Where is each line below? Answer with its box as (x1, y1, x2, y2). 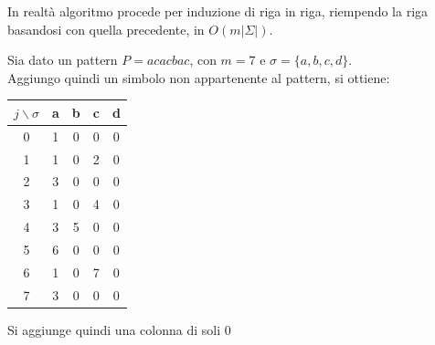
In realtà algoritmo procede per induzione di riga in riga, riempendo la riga (7, 2, 429, 20)
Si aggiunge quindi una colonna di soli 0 (7, 319, 231, 339)
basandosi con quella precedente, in (7, 19, 205, 38)
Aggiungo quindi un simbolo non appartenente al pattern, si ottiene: (7, 68, 390, 87)
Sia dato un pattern (7, 50, 118, 69)
